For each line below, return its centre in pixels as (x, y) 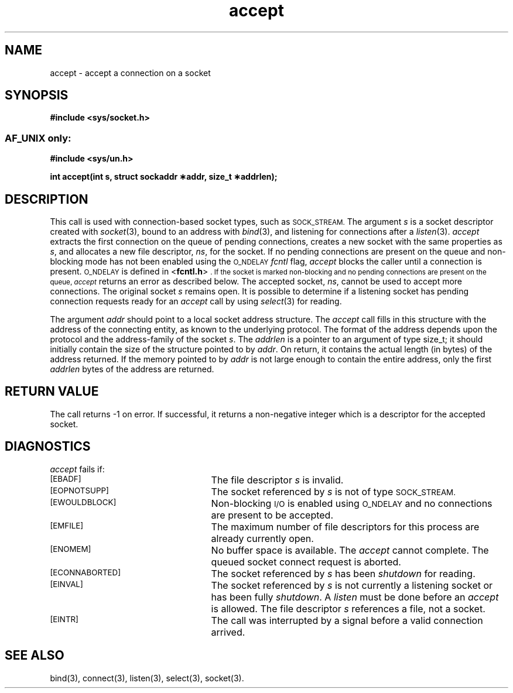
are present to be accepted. (272, 515)
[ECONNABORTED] (85, 572)
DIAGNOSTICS (48, 447)
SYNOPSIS (37, 95)
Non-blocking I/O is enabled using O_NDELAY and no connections (352, 503)
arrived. (228, 632)
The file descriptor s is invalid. (277, 480)
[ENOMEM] (71, 549)
